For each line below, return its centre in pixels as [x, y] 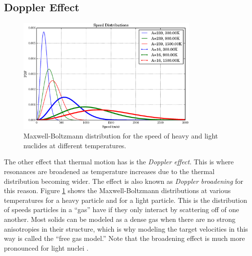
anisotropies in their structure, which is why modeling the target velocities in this [126, 228]
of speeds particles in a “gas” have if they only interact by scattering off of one [122, 209]
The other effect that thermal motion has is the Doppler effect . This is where [119, 162]
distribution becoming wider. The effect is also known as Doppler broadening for [124, 181]
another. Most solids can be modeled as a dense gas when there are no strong [120, 219]
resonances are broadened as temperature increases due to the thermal [109, 171]
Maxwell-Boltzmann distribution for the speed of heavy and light [121, 136]
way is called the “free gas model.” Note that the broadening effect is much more [125, 238]
